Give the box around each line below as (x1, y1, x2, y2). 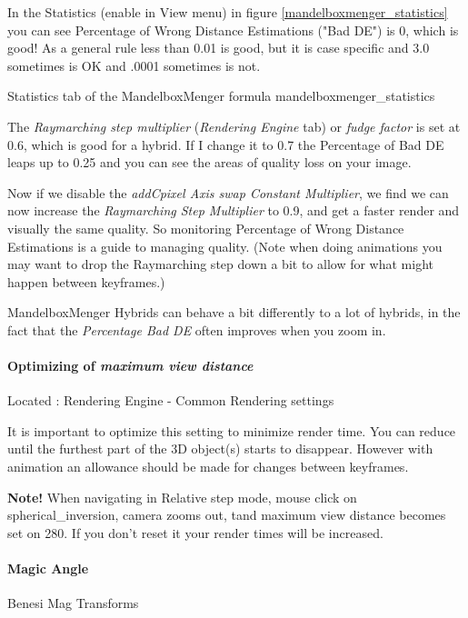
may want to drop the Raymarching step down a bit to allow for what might (7, 254, 433, 274)
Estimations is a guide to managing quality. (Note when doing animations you (7, 236, 443, 255)
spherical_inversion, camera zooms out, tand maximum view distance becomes (7, 505, 446, 524)
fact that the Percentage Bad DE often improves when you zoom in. (7, 320, 386, 339)
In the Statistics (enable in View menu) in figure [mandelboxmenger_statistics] (7, 3, 448, 21)
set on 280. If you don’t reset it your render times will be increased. (7, 523, 383, 542)
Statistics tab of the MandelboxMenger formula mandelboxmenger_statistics (7, 86, 435, 105)
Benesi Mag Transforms (7, 593, 139, 613)
